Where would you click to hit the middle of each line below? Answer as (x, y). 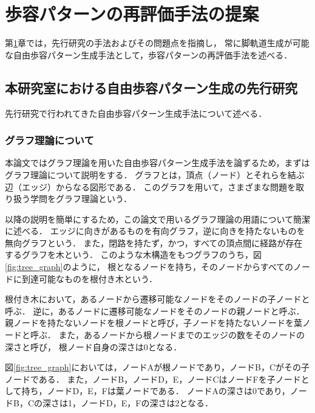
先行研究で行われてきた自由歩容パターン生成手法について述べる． (136, 113)
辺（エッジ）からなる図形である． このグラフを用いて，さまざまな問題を (151, 186)
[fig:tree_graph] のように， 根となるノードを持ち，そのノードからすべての (149, 267)
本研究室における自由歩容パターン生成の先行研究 (151, 87)
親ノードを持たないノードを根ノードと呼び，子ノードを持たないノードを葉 (154, 323)
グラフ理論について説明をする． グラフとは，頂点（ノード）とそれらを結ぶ (155, 174)
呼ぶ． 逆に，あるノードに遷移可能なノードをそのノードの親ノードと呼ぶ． (155, 311)
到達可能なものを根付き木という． (89, 278)
